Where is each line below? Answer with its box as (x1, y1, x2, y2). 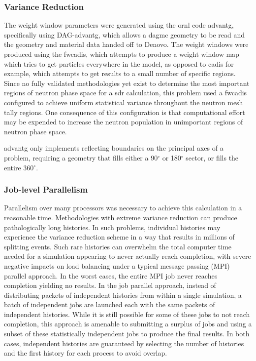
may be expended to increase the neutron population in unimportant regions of (4, 117, 243, 127)
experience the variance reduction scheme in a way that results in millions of (4, 232, 235, 242)
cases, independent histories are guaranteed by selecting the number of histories (4, 338, 244, 348)
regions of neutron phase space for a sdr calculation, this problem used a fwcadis (4, 87, 247, 98)
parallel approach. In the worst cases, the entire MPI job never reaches (4, 270, 218, 281)
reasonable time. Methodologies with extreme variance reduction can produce (4, 212, 237, 222)
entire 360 (4, 162, 34, 172)
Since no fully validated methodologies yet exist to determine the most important (4, 78, 250, 88)
